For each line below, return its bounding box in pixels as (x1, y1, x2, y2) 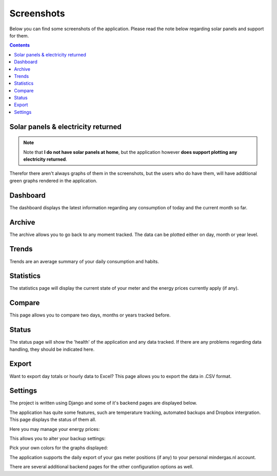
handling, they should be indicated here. (9, 346, 95, 352)
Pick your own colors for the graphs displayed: (9, 445, 108, 451)
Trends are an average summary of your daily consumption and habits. (9, 258, 159, 264)
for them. (9, 32, 29, 38)
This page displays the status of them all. (9, 417, 96, 423)
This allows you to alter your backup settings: (9, 435, 106, 442)
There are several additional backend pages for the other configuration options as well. (9, 464, 193, 470)
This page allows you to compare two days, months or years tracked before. (9, 312, 171, 318)
